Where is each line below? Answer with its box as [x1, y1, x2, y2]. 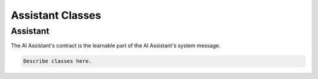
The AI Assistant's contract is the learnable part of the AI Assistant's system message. [11, 42, 221, 49]
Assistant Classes [11, 9, 101, 22]
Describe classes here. [23, 58, 92, 64]
